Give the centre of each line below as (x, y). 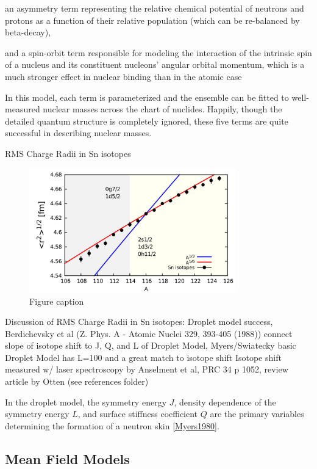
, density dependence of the (225, 402)
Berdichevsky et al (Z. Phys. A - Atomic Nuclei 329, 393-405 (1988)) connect (149, 333)
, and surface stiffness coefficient (138, 414)
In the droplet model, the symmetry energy (86, 402)
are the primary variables (257, 414)
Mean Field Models (67, 458)
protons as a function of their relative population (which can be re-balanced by (152, 20)
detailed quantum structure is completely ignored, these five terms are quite (147, 121)
